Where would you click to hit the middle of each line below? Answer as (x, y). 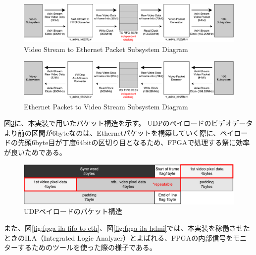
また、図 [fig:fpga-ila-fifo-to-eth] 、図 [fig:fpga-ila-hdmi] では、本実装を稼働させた (127, 228)
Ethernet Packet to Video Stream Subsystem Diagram (106, 106)
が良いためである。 (35, 152)
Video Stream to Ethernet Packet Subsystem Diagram (106, 49)
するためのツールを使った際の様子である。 (87, 247)
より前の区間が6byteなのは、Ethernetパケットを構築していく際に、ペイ (119, 132)
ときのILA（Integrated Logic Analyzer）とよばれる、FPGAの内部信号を (119, 237)
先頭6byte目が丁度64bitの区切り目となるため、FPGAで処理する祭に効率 (134, 142)
